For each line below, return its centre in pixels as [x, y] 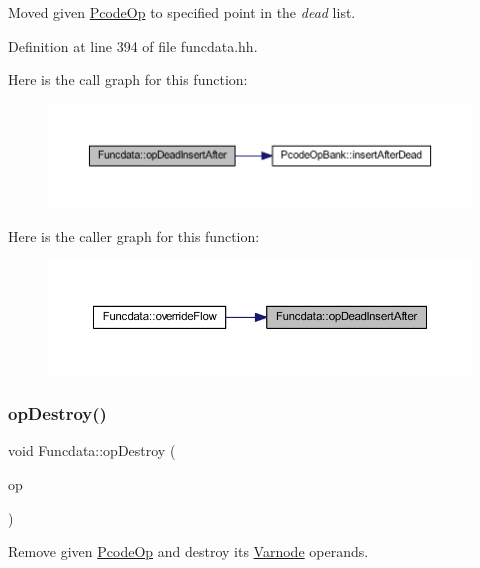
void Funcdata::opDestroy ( [92, 450]
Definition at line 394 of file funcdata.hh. [133, 45]
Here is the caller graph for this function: [134, 235]
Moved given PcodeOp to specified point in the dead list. [182, 12]
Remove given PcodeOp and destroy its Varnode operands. [188, 551]
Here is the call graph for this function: [128, 79]
